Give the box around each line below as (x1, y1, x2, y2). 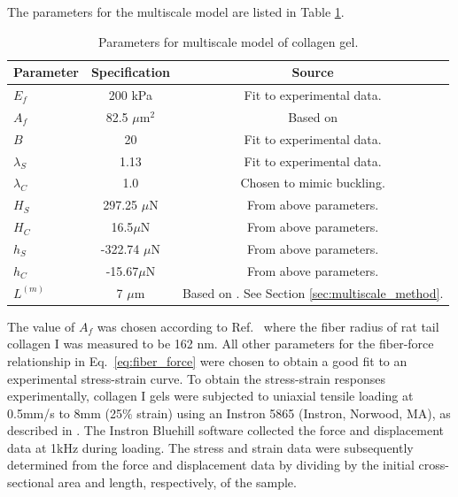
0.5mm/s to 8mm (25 (7, 403, 122, 422)
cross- (418, 455, 449, 474)
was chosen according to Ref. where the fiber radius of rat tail (97, 317, 439, 335)
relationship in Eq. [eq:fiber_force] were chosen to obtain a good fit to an (7, 351, 408, 370)
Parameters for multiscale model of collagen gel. (98, 32, 359, 50)
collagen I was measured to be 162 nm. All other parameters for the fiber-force (7, 334, 434, 353)
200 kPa (108, 86, 152, 104)
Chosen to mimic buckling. (240, 173, 385, 192)
